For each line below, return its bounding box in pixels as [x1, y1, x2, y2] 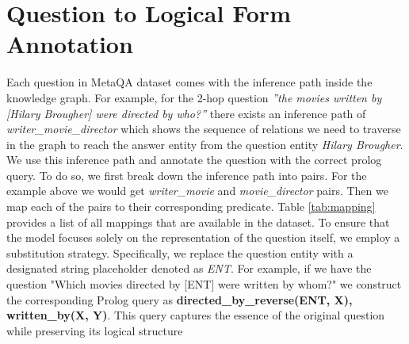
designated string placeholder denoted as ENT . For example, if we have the [6, 260, 372, 277]
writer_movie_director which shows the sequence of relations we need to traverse [6, 120, 401, 137]
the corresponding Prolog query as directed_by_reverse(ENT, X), [6, 291, 353, 308]
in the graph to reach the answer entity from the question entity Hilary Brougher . [6, 136, 403, 152]
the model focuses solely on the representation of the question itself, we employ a [6, 229, 400, 246]
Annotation [6, 28, 133, 60]
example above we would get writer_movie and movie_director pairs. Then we [6, 182, 388, 199]
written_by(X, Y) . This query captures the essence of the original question [6, 307, 385, 323]
